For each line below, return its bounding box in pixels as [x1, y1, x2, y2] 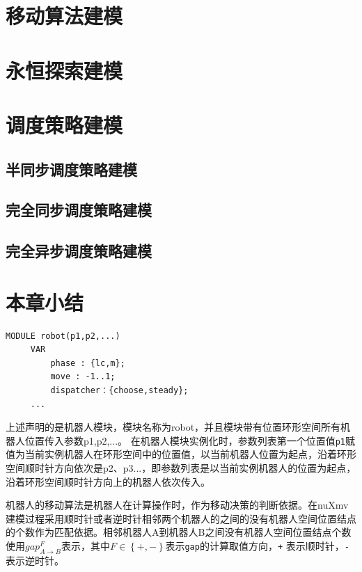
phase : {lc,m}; [50, 358, 125, 368]
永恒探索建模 [6, 56, 123, 84]
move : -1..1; [50, 372, 116, 382]
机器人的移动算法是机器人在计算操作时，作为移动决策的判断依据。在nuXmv [6, 498, 349, 512]
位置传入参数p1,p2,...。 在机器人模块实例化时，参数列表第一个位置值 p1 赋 [24, 433, 356, 447]
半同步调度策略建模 [6, 158, 137, 180]
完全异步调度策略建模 [6, 240, 152, 262]
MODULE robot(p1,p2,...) [6, 331, 120, 341]
